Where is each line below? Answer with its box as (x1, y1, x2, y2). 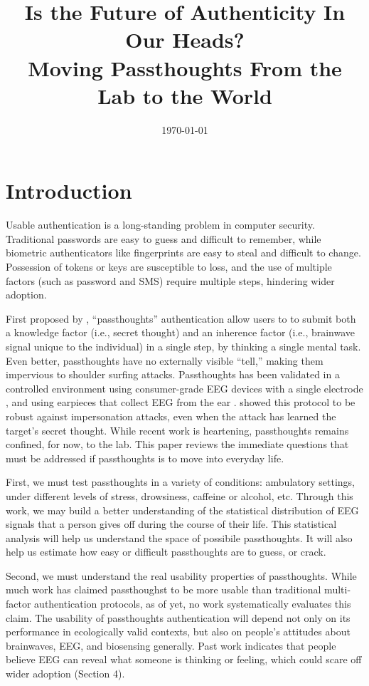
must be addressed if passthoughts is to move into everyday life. (6, 450, 284, 465)
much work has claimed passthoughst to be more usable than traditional (6, 582, 321, 597)
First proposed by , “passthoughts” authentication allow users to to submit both (6, 311, 356, 326)
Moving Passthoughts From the (28, 53, 342, 82)
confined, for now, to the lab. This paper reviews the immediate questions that (6, 437, 349, 452)
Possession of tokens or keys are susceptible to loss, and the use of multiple (6, 259, 332, 274)
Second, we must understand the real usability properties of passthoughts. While (6, 568, 357, 583)
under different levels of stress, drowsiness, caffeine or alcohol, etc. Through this (6, 488, 353, 503)
